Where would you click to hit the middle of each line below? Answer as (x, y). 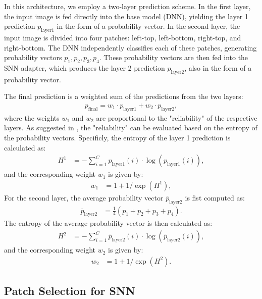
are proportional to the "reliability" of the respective (177, 117)
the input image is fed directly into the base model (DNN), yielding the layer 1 (126, 16)
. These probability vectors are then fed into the (174, 57)
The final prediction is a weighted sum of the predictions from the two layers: (124, 96)
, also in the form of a (218, 67)
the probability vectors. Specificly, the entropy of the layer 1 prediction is (117, 137)
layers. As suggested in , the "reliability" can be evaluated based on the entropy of (131, 128)
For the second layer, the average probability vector (84, 197)
